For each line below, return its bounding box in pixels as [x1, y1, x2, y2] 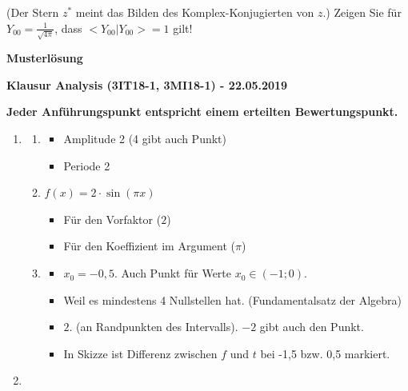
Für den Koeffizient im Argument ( [63, 237, 236, 254]
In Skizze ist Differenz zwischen [63, 345, 218, 361]
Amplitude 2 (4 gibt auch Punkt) [63, 130, 227, 147]
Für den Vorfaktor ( [63, 210, 162, 227]
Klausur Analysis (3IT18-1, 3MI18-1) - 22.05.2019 [6, 76, 288, 93]
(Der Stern [6, 4, 59, 20]
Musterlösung [6, 50, 83, 66]
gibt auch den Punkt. [259, 318, 364, 335]
